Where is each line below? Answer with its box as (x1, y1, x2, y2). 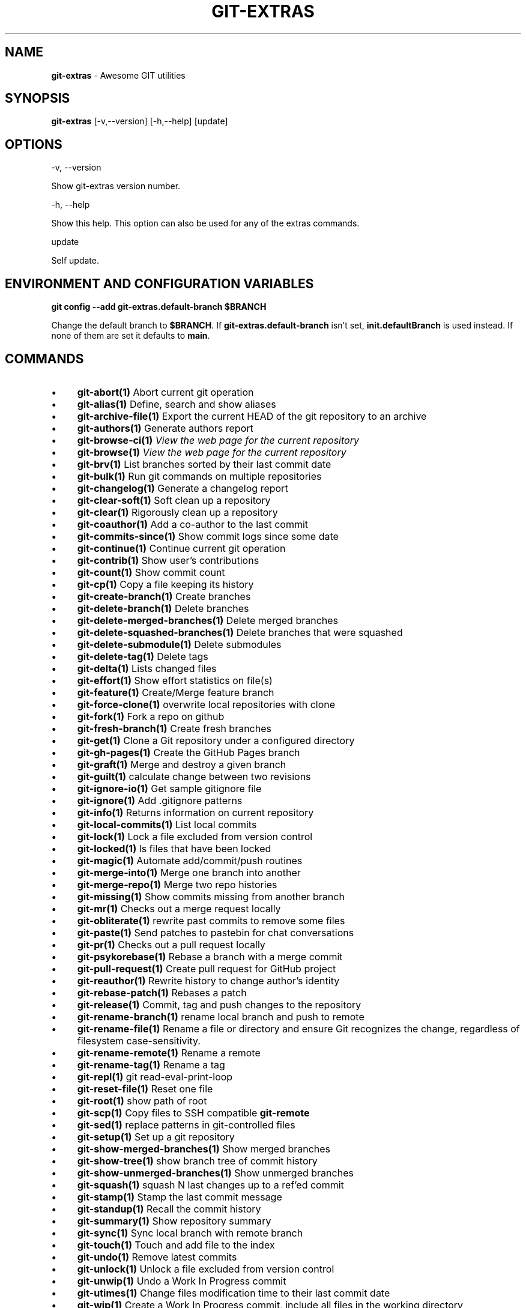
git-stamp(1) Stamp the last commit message (77, 1190, 282, 1203)
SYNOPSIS (5, 91, 70, 106)
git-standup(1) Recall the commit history (77, 1202, 261, 1215)
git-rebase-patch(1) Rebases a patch (77, 986, 247, 999)
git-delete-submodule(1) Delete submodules (77, 638, 282, 650)
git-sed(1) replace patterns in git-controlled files (77, 1118, 295, 1131)
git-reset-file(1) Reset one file (77, 1082, 213, 1095)
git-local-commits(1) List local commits (77, 818, 257, 831)
